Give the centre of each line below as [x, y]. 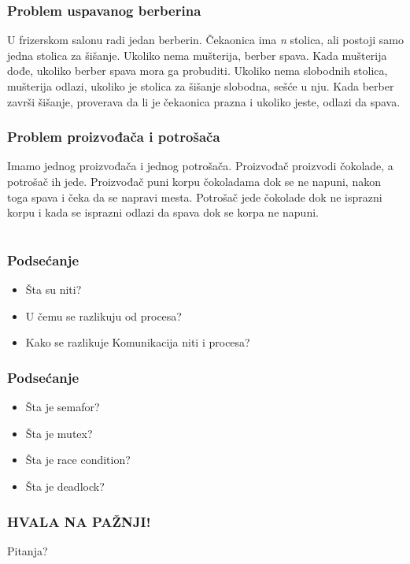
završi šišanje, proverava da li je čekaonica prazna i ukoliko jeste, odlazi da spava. [204, 101]
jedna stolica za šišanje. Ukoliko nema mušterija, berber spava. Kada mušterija [197, 55]
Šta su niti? [54, 289]
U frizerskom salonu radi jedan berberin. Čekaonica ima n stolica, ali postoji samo [205, 40]
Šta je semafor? [63, 407]
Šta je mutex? [59, 433]
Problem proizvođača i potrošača [114, 137]
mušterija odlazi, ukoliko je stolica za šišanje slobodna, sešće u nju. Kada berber [201, 86]
